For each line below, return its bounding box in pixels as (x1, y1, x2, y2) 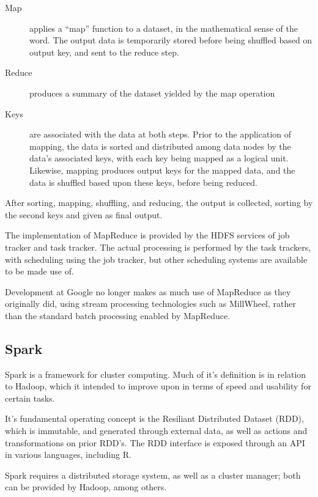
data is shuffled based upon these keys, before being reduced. (29, 175, 258, 188)
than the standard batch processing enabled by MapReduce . (5, 309, 231, 322)
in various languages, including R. (5, 448, 131, 461)
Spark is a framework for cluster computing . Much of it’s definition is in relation (5, 367, 306, 380)
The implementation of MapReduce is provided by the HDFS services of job (5, 229, 290, 241)
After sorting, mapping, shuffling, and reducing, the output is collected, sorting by (5, 196, 313, 209)
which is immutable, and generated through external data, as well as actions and (5, 424, 308, 437)
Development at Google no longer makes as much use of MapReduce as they (5, 285, 291, 298)
